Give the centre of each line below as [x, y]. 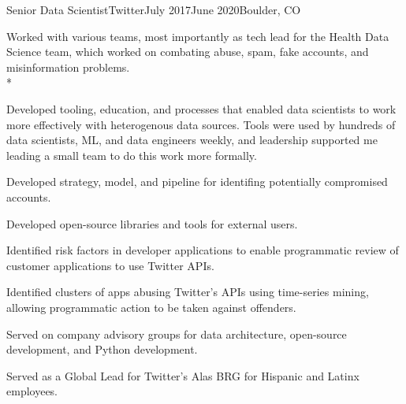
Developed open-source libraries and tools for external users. [152, 223]
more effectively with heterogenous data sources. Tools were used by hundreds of [201, 124]
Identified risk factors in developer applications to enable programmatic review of [203, 250]
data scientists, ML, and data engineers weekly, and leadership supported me [192, 140]
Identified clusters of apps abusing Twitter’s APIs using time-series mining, [188, 292]
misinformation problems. [68, 67]
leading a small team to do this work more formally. [132, 155]
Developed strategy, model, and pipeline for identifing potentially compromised [197, 182]
